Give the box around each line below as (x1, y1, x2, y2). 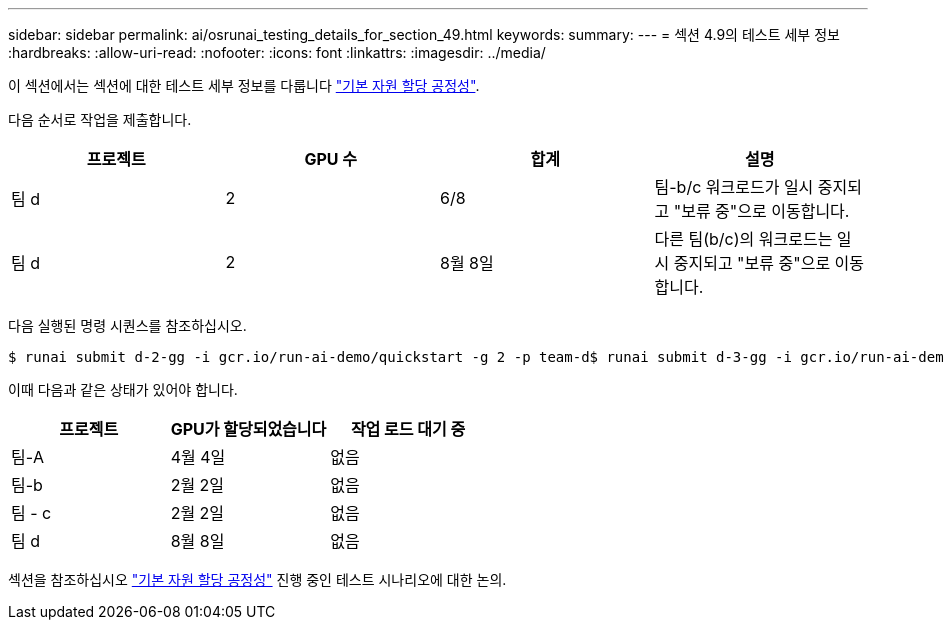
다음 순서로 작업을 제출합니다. (8, 111, 192, 128)
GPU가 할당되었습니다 (170, 419, 327, 439)
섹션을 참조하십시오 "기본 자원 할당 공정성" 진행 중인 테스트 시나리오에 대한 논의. (8, 571, 507, 588)
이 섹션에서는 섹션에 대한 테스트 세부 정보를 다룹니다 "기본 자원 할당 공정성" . (8, 77, 480, 94)
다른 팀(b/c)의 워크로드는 (654, 229, 833, 249)
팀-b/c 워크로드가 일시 (654, 177, 814, 197)
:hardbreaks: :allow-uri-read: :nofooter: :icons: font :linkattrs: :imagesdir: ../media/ (8, 44, 546, 61)
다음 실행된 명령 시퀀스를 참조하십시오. (8, 317, 247, 334)
